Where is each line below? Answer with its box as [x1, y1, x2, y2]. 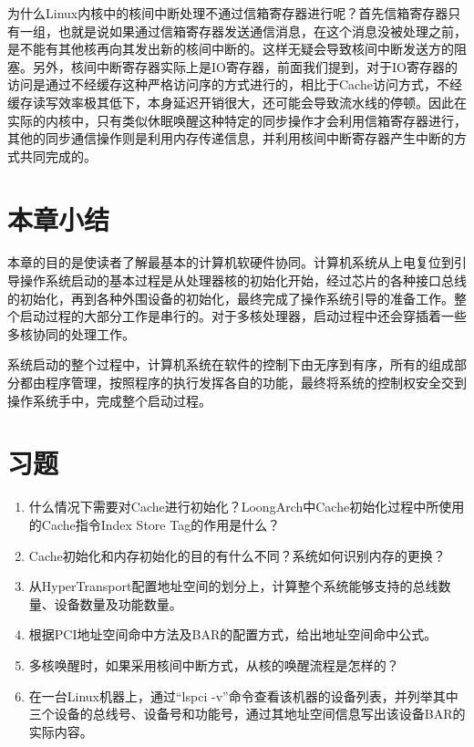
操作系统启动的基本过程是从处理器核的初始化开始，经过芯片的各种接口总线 [19, 271, 467, 290]
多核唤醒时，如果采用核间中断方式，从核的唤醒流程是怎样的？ [28, 655, 399, 674]
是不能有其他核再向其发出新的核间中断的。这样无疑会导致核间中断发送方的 [7, 39, 454, 58]
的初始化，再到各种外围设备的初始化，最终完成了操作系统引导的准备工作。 [7, 288, 454, 307]
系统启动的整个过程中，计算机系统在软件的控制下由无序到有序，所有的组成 [7, 355, 454, 374]
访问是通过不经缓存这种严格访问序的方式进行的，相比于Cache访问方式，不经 [7, 75, 462, 94]
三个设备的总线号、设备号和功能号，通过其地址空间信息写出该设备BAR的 [28, 704, 466, 723]
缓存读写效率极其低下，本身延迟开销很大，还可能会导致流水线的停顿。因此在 [7, 92, 467, 111]
